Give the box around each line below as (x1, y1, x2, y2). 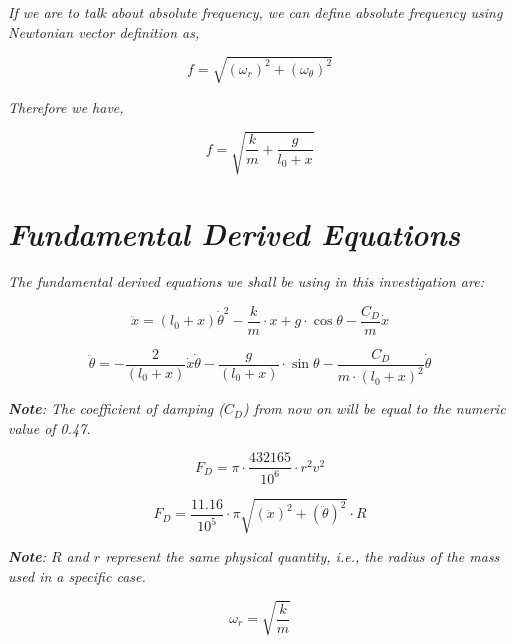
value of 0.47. (8, 417, 91, 438)
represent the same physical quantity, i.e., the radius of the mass (105, 546, 500, 567)
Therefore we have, (8, 96, 124, 117)
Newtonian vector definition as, (8, 21, 200, 42)
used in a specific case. (8, 565, 146, 586)
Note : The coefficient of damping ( (8, 398, 224, 419)
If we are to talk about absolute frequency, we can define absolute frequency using (8, 2, 503, 22)
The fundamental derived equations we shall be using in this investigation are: (8, 271, 484, 291)
